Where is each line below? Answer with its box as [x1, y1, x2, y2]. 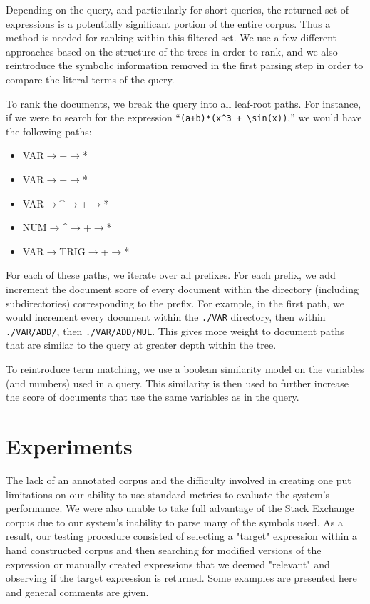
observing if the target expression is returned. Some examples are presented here [6, 570, 357, 585]
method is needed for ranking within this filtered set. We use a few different [6, 30, 337, 45]
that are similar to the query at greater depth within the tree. [6, 337, 277, 352]
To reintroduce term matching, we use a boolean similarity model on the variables [6, 362, 364, 377]
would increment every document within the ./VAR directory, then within [6, 309, 326, 324]
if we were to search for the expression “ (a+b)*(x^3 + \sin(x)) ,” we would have [6, 110, 362, 125]
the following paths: [6, 123, 92, 138]
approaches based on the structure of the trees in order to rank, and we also [6, 43, 338, 58]
